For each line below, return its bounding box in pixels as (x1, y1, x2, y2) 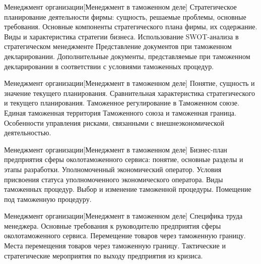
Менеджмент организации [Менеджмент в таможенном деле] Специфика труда (4, 210, 243, 221)
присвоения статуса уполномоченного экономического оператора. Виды (4, 174, 223, 184)
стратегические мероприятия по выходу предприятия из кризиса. (4, 250, 203, 260)
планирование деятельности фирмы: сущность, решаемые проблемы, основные (4, 11, 246, 22)
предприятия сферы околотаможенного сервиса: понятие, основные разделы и (4, 154, 243, 165)
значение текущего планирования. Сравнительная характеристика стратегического (4, 87, 255, 98)
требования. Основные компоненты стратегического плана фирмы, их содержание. (4, 21, 257, 32)
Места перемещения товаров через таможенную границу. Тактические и (4, 240, 226, 251)
